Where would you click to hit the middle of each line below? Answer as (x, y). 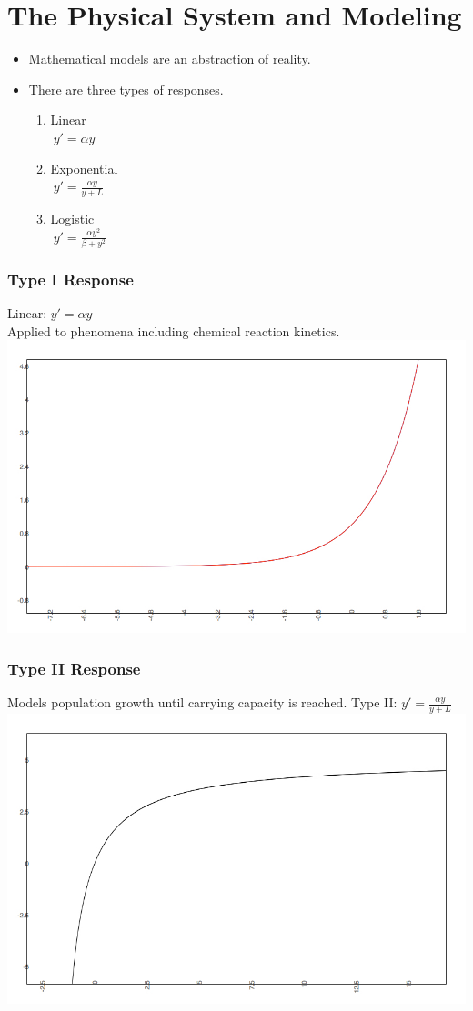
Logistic (72, 218)
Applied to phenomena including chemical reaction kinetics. (174, 330)
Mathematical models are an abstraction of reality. (170, 59)
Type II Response (74, 668)
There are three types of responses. (126, 89)
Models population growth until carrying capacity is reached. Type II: (202, 702)
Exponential (84, 168)
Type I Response (70, 279)
